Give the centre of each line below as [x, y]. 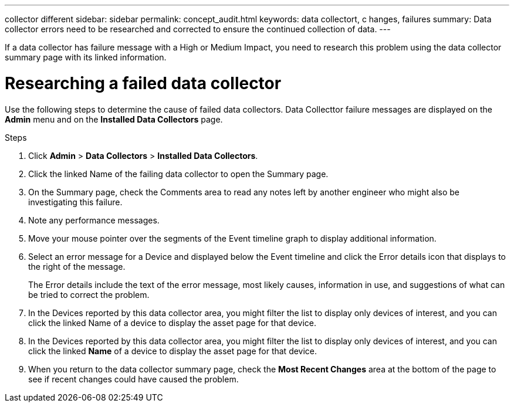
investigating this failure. [75, 202]
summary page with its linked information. [86, 57]
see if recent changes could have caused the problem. [133, 379]
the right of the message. [77, 266]
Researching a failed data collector [143, 83]
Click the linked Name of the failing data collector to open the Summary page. [178, 174]
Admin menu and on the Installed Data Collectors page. [114, 119]
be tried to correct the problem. [89, 294]
